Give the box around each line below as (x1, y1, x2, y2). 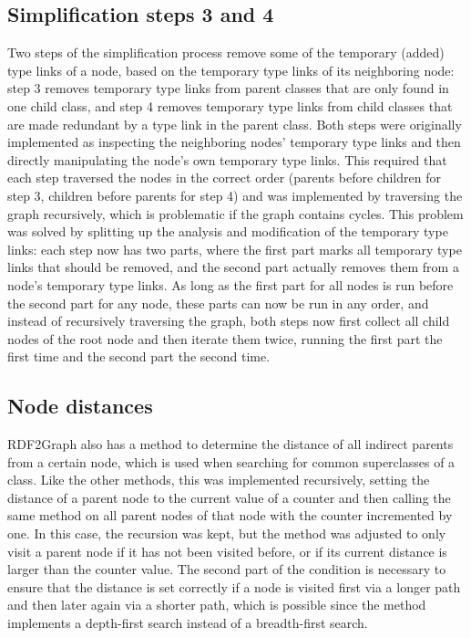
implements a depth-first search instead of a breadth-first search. (7, 613, 368, 633)
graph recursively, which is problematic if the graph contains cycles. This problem (7, 204, 464, 223)
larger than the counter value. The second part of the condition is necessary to (7, 560, 446, 579)
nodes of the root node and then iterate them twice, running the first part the (7, 329, 443, 348)
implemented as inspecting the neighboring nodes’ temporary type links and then (7, 132, 461, 152)
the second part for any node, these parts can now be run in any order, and (7, 293, 429, 312)
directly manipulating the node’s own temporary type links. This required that (7, 150, 447, 169)
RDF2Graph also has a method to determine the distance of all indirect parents (7, 434, 454, 454)
